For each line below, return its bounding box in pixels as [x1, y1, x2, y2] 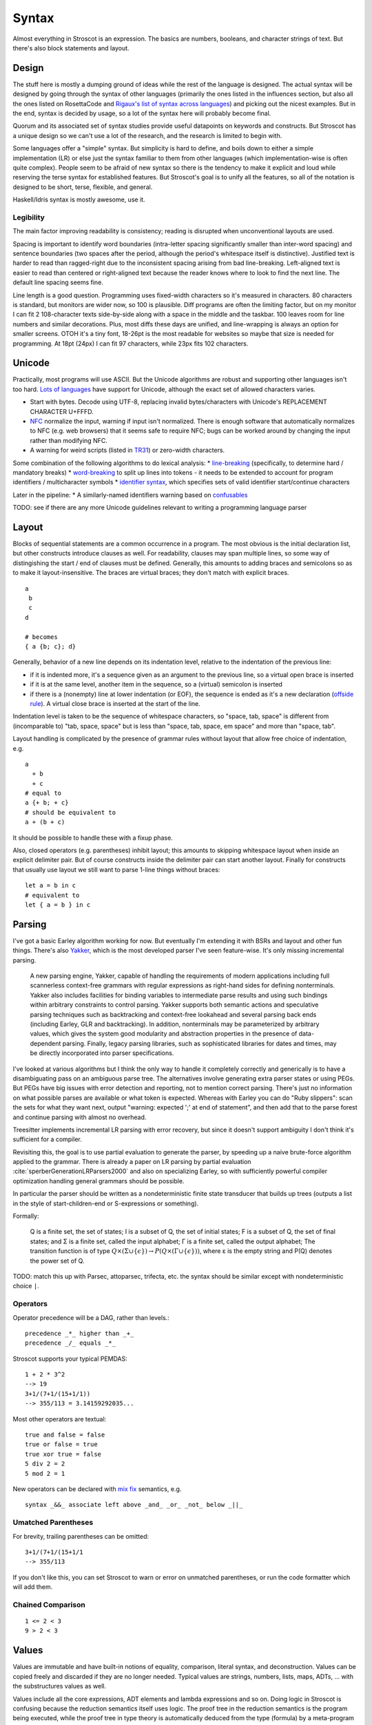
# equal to [25, 789, 62, 797]
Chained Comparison [12, 1599, 85, 1609]
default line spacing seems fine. [12, 278, 103, 286]
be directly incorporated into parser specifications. [30, 1049, 174, 1057]
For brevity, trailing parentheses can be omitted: [12, 1532, 149, 1540]
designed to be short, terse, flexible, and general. [12, 183, 153, 191]
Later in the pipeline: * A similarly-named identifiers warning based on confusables [12, 491, 248, 499]
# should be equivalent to [25, 808, 116, 816]
